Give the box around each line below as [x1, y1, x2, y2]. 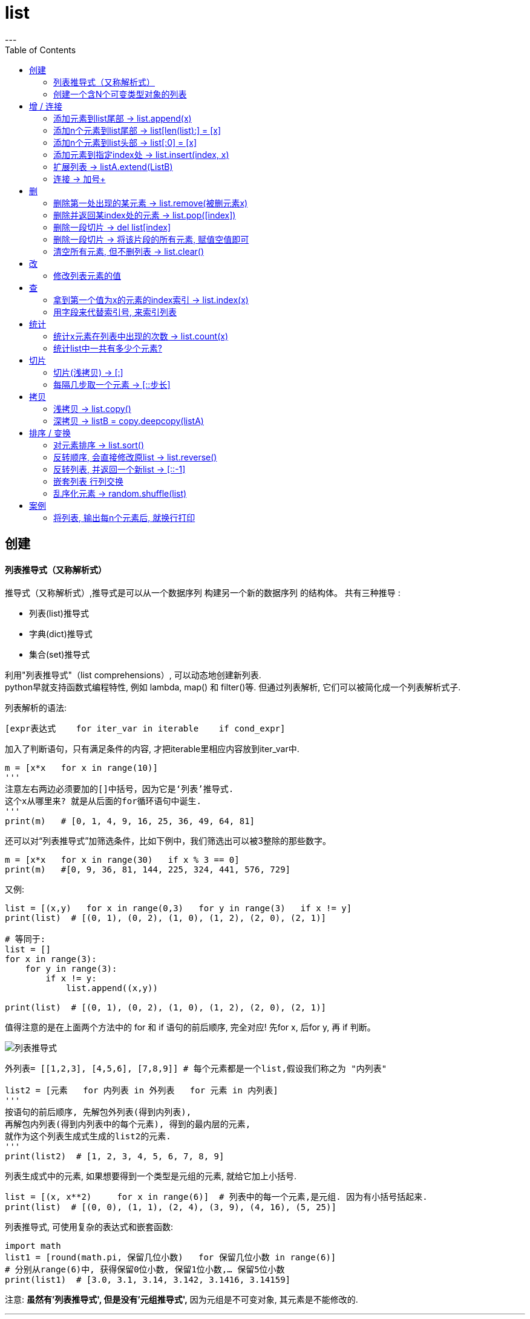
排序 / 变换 [29, 427, 71, 438]
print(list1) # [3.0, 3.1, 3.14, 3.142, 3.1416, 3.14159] [5, 1275, 291, 1285]
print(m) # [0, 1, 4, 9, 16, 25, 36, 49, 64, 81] [5, 816, 255, 826]
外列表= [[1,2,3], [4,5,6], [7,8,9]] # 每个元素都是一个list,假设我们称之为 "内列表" [5, 1064, 387, 1074]
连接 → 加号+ [53, 173, 106, 184]
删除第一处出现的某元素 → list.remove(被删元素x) [53, 197, 248, 208]
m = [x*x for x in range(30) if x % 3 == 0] [5, 855, 240, 865]
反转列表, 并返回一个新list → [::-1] [53, 463, 186, 474]
